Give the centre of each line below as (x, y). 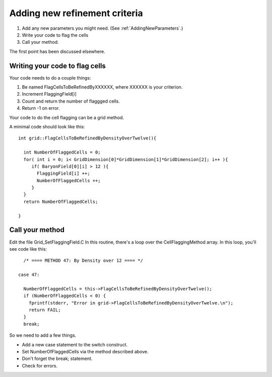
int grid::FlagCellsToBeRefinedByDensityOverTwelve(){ (87, 138)
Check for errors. (40, 365)
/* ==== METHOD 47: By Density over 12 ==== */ (83, 261)
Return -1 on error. (41, 108)
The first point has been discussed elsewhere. (57, 51)
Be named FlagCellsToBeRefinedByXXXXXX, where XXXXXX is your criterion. (102, 87)
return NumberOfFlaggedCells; (61, 202)
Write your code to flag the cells (55, 35)
